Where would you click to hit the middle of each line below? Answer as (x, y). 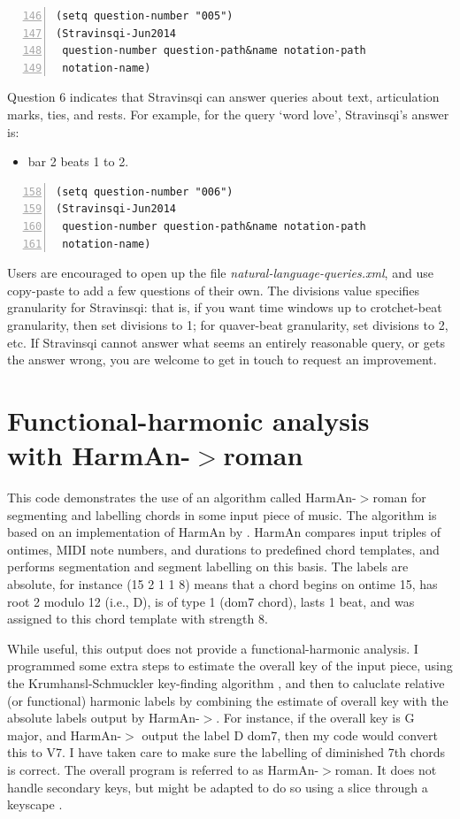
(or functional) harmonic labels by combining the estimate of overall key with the (228, 700)
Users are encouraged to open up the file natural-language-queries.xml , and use (220, 273)
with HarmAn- (99, 455)
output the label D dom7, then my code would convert (290, 735)
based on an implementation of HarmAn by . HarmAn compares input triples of (224, 532)
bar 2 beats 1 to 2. (78, 161)
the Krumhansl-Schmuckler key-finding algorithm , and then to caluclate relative (226, 682)
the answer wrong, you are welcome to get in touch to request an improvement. (222, 360)
